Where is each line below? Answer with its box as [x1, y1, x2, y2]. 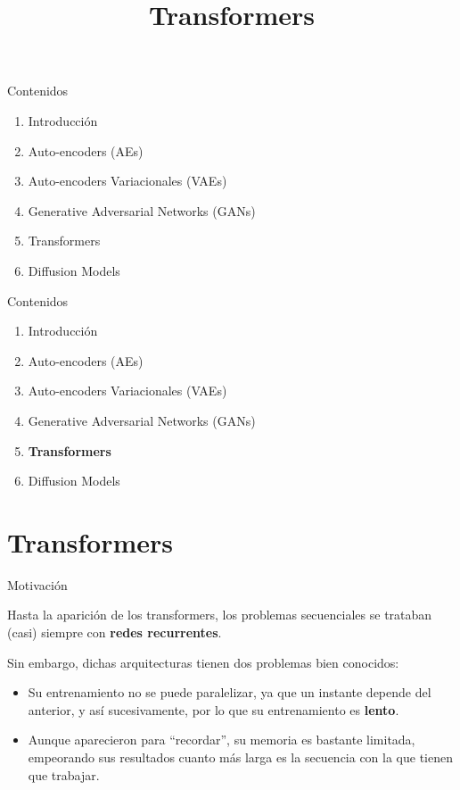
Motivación [7, 575, 68, 594]
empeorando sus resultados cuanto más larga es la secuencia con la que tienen [28, 747, 454, 766]
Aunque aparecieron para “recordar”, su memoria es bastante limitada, [28, 730, 415, 749]
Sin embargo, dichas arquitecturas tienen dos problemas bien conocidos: [7, 653, 399, 671]
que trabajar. [28, 765, 100, 784]
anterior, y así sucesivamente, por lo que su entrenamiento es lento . [28, 700, 399, 719]
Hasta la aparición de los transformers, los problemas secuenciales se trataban [7, 605, 432, 624]
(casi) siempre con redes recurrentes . [7, 623, 222, 641]
